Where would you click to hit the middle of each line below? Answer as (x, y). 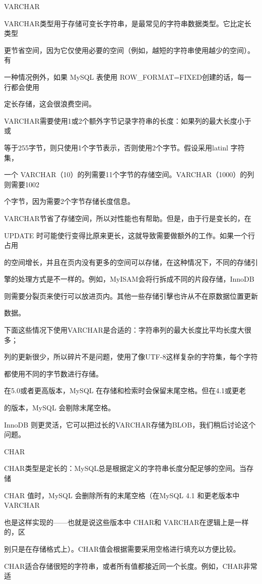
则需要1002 (22, 184)
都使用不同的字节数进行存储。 (53, 373)
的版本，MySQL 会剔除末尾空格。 (60, 408)
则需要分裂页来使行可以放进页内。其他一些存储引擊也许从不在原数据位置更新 (131, 296)
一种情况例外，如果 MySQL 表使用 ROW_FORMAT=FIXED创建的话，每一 (128, 76)
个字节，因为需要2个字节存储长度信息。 (69, 201)
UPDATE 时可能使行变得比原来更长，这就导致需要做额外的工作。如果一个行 (129, 235)
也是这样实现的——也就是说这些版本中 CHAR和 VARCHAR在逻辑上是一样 (126, 522)
